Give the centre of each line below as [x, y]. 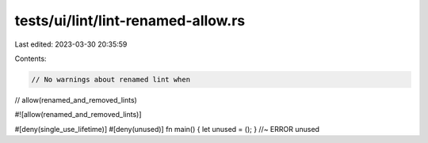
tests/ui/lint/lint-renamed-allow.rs [130, 21]
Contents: [31, 58]
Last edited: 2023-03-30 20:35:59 [71, 44]
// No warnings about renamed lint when [111, 79]
